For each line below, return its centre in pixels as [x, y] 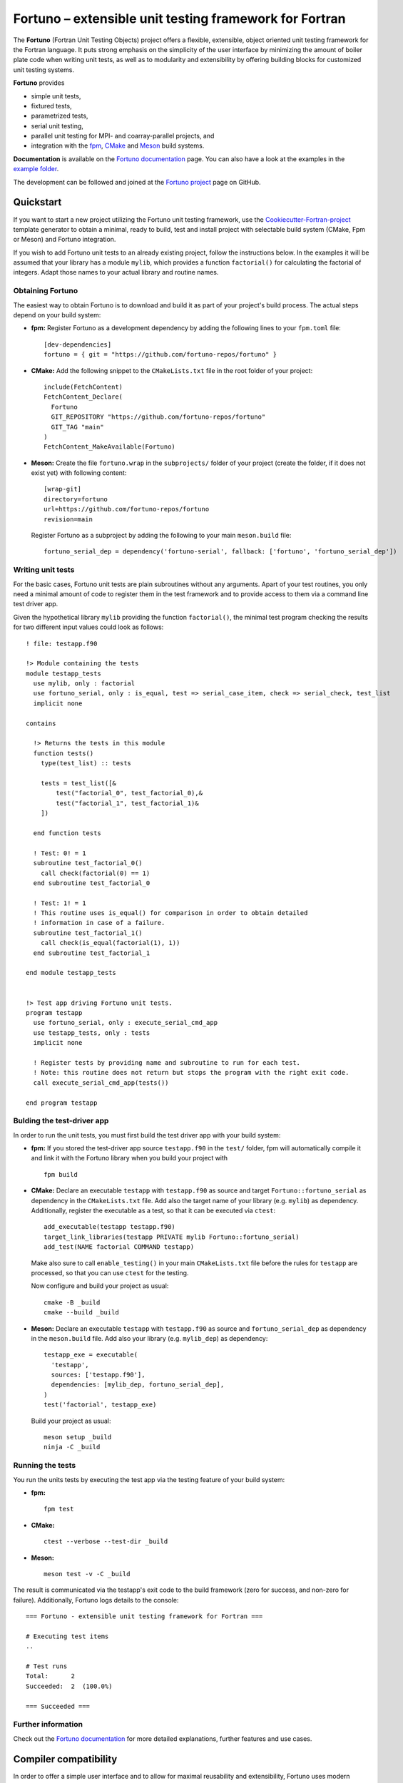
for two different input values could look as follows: [88, 627]
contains [41, 723]
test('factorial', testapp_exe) [100, 1405]
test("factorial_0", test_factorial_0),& [129, 793]
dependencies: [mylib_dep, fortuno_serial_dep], [138, 1385]
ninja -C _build [72, 1447]
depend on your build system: [57, 315]
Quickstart [37, 202]
